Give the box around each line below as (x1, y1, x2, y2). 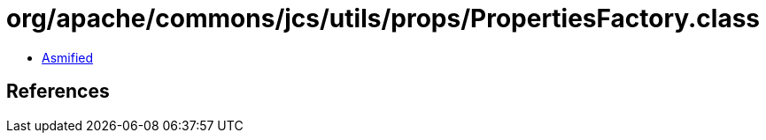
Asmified (42, 49, 94, 65)
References (6, 80, 110, 103)
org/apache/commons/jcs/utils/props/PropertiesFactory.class (6, 4, 761, 33)
